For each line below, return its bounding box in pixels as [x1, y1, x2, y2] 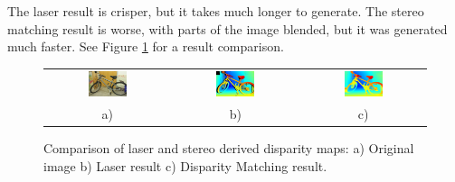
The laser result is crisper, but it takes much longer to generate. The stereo [7, 2, 424, 20]
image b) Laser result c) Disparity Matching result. [43, 156, 327, 175]
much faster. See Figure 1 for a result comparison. [7, 37, 284, 56]
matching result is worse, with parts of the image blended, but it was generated [7, 19, 448, 38]
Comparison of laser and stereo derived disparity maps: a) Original [43, 139, 414, 158]
